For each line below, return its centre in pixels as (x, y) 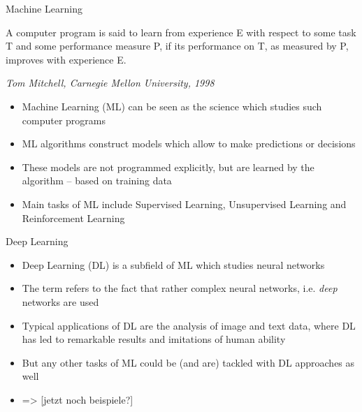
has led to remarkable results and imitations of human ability (154, 339)
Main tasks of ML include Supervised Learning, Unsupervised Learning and (184, 204)
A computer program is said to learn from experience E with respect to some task (181, 32)
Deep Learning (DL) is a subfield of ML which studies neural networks (173, 264)
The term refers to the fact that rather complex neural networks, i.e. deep (180, 288)
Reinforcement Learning (73, 218)
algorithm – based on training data (97, 181)
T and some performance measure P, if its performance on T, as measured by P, (177, 46)
